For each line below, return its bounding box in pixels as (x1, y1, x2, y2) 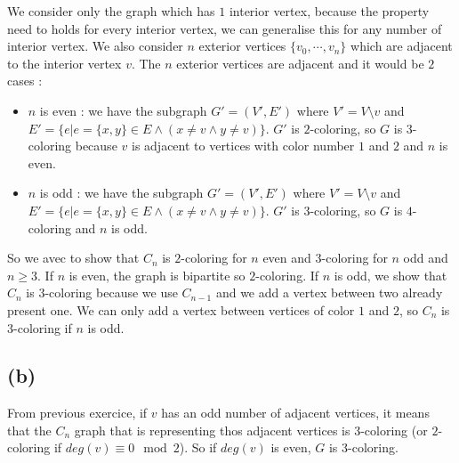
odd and (403, 248, 448, 267)
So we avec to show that (7, 248, 140, 267)
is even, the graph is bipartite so (68, 265, 246, 284)
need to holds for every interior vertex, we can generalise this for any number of (7, 19, 442, 37)
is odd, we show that (334, 265, 447, 284)
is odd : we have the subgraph (39, 183, 204, 202)
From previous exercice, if (7, 403, 148, 422)
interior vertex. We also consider (7, 37, 183, 55)
